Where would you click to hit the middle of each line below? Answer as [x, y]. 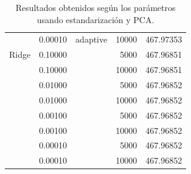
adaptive [92, 39]
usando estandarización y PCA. [95, 19]
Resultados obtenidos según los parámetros [95, 7]
